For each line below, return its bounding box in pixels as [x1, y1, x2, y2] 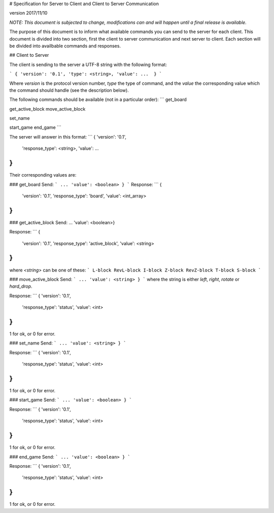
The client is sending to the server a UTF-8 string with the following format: [9, 61, 167, 67]
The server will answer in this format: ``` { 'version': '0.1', [9, 133, 127, 140]
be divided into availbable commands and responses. [9, 43, 121, 49]
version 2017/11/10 [9, 10, 48, 16]
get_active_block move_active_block [9, 106, 86, 112]
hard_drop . [9, 283, 32, 289]
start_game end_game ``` [9, 124, 61, 130]
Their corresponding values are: [9, 172, 77, 178]
